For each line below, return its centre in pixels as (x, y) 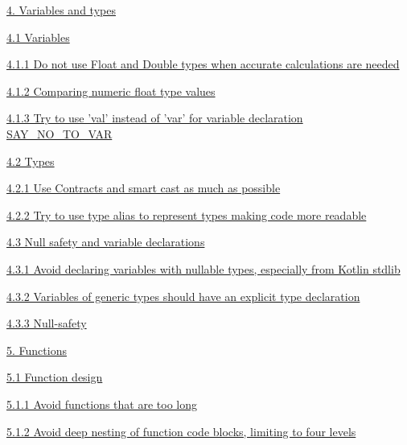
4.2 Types (31, 161)
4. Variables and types (61, 10)
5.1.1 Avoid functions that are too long (102, 404)
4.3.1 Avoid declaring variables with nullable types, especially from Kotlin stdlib (203, 268)
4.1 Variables (38, 37)
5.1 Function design (55, 377)
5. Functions (37, 350)
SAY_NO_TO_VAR (60, 133)
